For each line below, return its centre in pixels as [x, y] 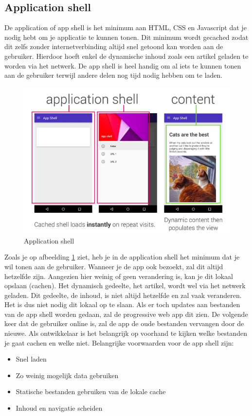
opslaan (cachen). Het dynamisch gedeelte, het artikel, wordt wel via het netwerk [125, 286]
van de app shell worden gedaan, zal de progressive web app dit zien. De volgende [126, 314]
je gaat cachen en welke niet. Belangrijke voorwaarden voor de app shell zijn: [119, 342]
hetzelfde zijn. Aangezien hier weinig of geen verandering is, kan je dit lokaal [119, 276]
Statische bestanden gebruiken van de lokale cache [91, 391]
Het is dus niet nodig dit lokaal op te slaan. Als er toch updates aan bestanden [122, 304]
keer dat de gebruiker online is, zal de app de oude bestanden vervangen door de [124, 323]
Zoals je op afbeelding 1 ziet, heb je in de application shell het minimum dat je [122, 257]
